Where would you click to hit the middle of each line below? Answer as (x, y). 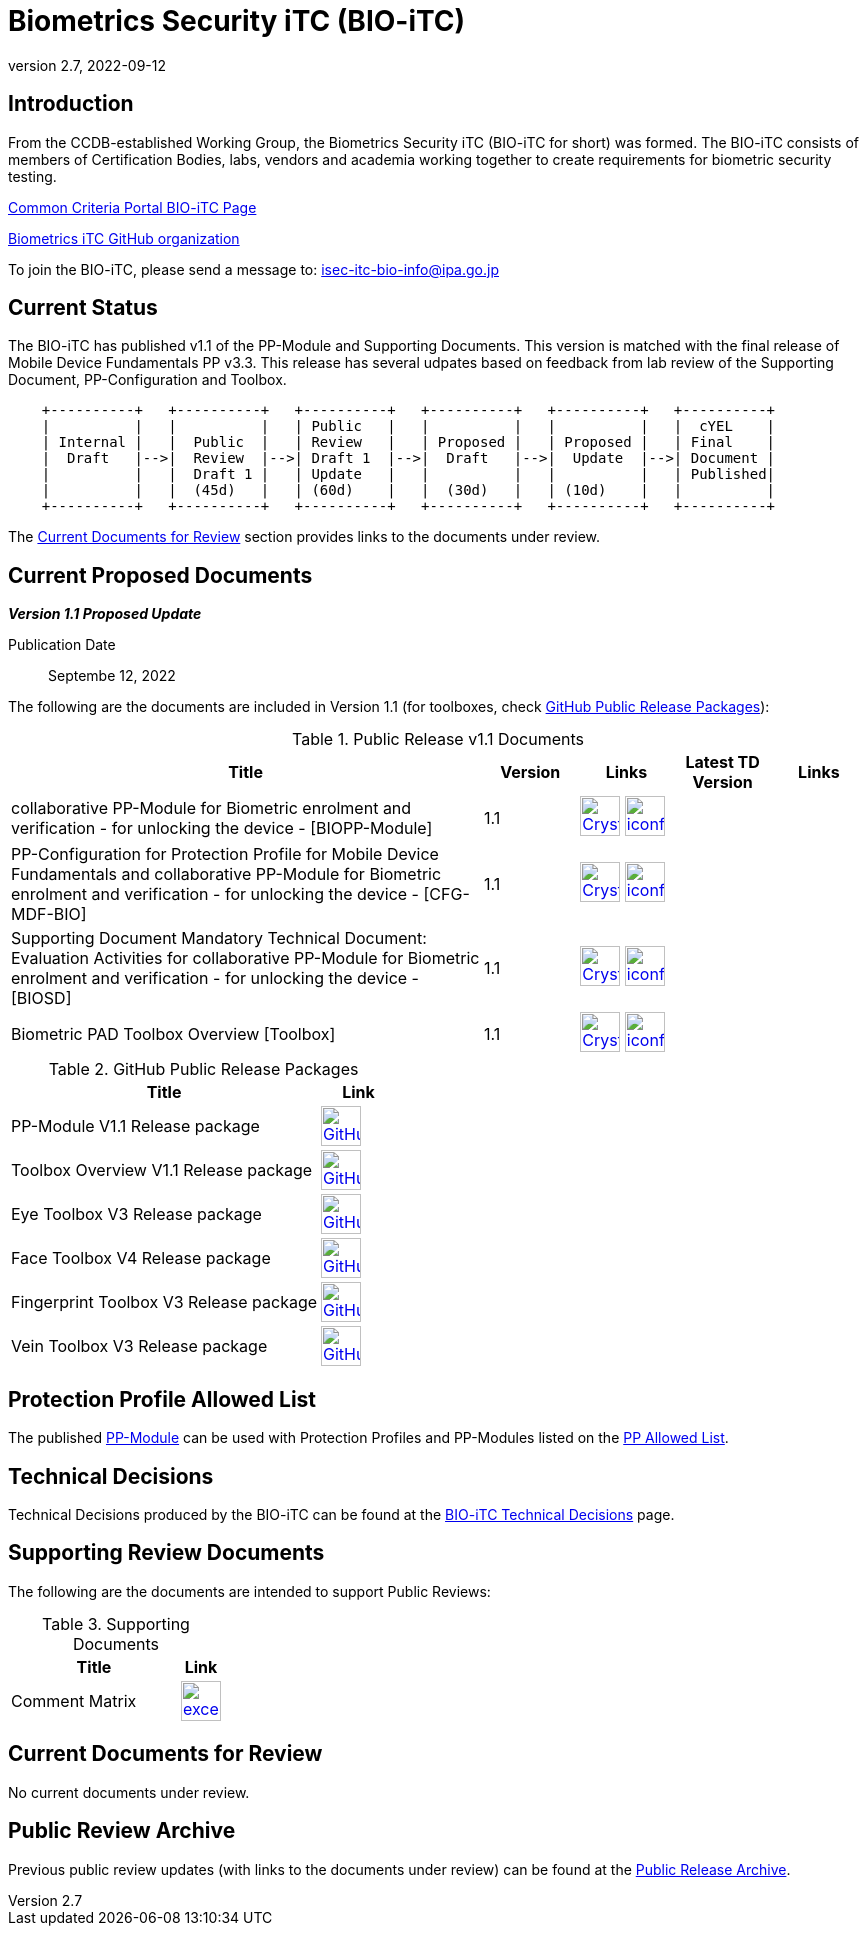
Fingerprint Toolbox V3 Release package (164, 1302)
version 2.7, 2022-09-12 (87, 65)
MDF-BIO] (49, 914)
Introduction (71, 104)
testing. (32, 176)
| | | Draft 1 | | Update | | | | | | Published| (408, 474)
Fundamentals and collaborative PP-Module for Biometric (226, 874)
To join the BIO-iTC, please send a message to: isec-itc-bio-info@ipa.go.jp (253, 269)
